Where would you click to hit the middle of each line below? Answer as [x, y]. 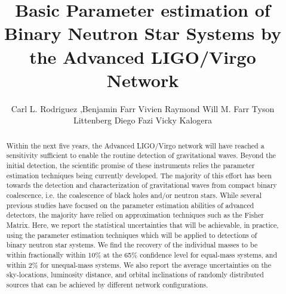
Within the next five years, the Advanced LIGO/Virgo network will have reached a [135, 145]
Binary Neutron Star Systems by [143, 33]
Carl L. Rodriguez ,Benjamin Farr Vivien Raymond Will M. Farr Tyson [143, 108]
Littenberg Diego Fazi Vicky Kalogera [143, 120]
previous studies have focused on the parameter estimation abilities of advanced [130, 205]
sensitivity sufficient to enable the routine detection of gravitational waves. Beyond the [141, 155]
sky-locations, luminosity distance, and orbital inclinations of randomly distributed [135, 275]
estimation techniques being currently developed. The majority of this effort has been [139, 175]
